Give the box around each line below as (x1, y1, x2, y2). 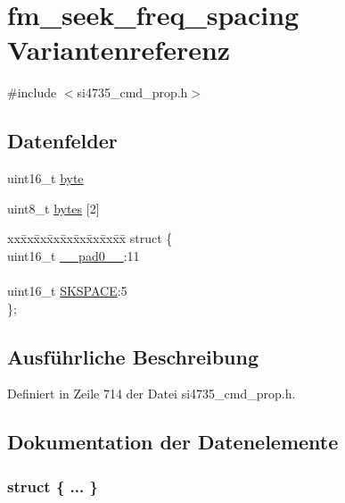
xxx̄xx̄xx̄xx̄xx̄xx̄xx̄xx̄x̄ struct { (7, 229, 173, 247)
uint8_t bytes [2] (7, 198, 100, 217)
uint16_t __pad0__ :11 (7, 246, 140, 264)
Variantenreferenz (7, 31, 231, 68)
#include (7, 83, 57, 102)
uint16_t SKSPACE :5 (7, 281, 127, 300)
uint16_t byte (7, 169, 84, 188)
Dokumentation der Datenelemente (7, 428, 339, 456)
